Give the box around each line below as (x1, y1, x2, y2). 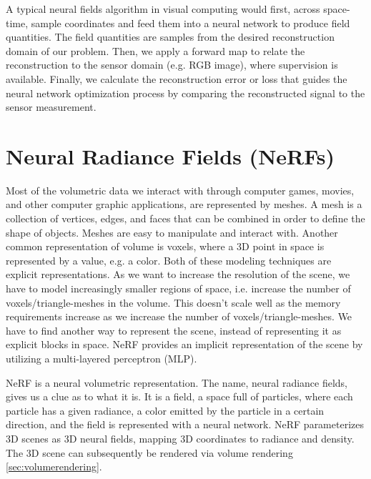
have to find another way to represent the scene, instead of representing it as (6, 322, 342, 337)
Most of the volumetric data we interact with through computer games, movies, (6, 182, 355, 197)
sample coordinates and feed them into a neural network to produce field (31, 15, 350, 30)
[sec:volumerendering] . (6, 459, 102, 474)
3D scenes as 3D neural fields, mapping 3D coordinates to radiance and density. (6, 430, 355, 445)
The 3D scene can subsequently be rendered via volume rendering (6, 445, 293, 460)
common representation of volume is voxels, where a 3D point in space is (6, 239, 325, 254)
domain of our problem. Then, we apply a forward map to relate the (6, 43, 305, 58)
